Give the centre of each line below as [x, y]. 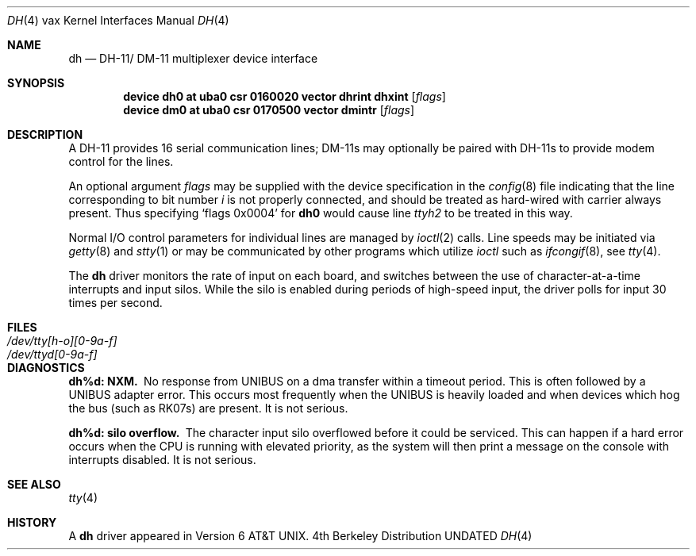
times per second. [115, 303]
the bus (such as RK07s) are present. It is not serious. [208, 408]
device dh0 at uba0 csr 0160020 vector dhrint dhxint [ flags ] [285, 96]
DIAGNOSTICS [46, 368]
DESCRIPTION [45, 134]
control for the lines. [121, 161]
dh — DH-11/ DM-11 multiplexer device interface [193, 58]
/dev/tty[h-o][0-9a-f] [62, 341]
